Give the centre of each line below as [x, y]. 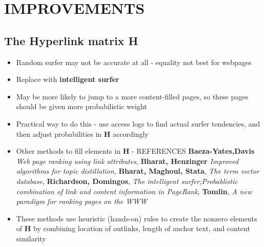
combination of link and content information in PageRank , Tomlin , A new [134, 191]
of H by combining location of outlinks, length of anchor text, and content [133, 228]
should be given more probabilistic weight [82, 106]
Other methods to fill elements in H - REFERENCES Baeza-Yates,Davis [135, 151]
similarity [31, 238]
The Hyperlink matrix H [71, 40]
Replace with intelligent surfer [68, 79]
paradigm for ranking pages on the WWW [82, 201]
